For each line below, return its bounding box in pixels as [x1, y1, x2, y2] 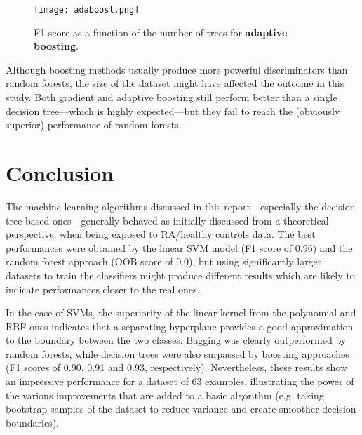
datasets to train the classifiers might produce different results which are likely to [6, 267, 355, 282]
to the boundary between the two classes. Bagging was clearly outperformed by [6, 333, 347, 347]
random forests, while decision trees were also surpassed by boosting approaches [6, 346, 349, 361]
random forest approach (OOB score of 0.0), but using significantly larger [6, 254, 322, 269]
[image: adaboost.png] [34, 5, 140, 15]
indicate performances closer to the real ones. [6, 281, 200, 296]
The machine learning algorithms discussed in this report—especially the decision [6, 199, 356, 213]
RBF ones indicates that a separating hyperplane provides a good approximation [6, 319, 354, 333]
